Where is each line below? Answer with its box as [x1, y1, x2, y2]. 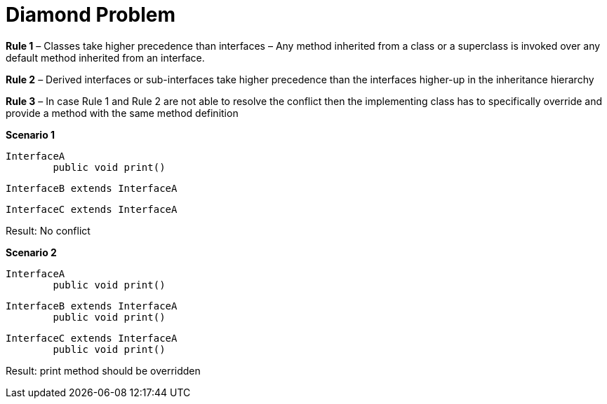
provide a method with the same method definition [6, 106, 239, 119]
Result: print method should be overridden [6, 364, 201, 377]
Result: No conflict [6, 224, 91, 237]
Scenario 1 [6, 128, 55, 141]
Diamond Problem [6, 3, 176, 27]
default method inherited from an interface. [6, 51, 205, 64]
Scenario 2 [6, 246, 57, 258]
